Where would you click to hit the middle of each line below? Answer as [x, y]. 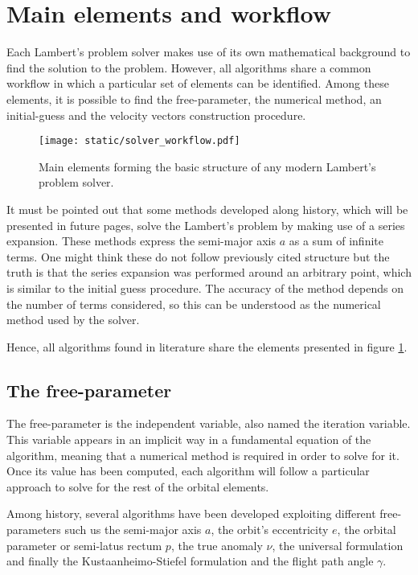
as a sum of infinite [336, 241]
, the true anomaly [217, 545]
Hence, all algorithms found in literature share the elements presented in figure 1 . [207, 346]
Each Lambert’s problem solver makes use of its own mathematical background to [209, 52]
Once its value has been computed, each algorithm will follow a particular [188, 471]
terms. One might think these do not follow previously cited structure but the [198, 256]
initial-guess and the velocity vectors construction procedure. [156, 115]
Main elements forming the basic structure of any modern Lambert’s [207, 166]
